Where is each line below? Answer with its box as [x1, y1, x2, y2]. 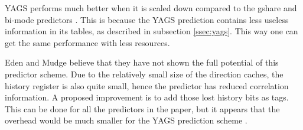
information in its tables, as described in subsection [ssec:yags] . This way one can [5, 25, 298, 37]
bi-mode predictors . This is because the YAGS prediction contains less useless [5, 13, 289, 25]
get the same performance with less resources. [5, 36, 170, 48]
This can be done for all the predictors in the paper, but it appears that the [5, 102, 280, 115]
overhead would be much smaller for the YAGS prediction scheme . [5, 114, 247, 126]
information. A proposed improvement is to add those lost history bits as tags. [5, 91, 289, 103]
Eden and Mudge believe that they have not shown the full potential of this [5, 56, 279, 69]
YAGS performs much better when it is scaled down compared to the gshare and [5, 2, 297, 14]
